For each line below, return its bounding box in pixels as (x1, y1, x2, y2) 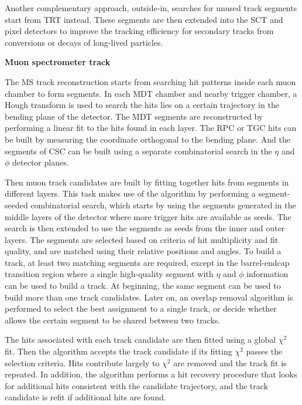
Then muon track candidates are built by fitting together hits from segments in (5, 176, 289, 188)
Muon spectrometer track (5, 56, 111, 68)
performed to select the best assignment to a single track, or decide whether (5, 302, 277, 315)
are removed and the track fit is (173, 356, 287, 369)
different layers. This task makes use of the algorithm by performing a (5, 187, 256, 200)
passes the (246, 345, 283, 357)
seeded (5, 198, 28, 211)
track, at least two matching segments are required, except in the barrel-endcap (5, 256, 290, 268)
